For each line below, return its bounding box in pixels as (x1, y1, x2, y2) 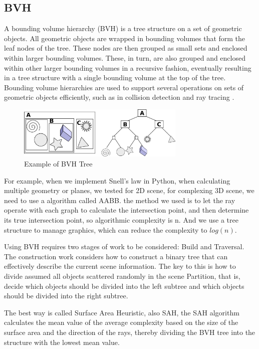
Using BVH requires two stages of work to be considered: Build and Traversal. (4, 241, 244, 252)
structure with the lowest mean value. (4, 336, 120, 347)
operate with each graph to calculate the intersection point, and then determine (4, 205, 249, 215)
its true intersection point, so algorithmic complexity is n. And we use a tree (4, 215, 238, 225)
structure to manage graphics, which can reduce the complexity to (4, 224, 207, 235)
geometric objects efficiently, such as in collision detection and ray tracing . (4, 92, 234, 102)
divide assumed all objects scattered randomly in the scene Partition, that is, (4, 270, 240, 281)
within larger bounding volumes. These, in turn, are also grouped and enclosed (4, 52, 245, 63)
